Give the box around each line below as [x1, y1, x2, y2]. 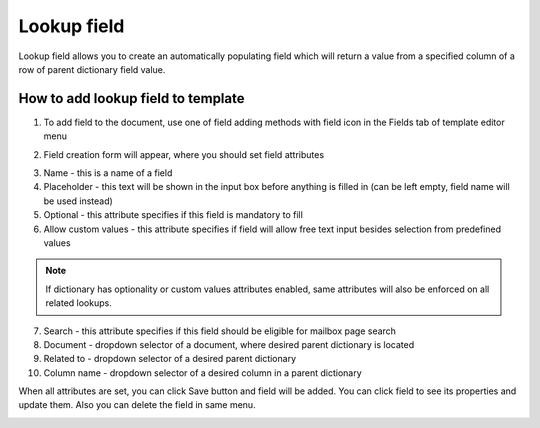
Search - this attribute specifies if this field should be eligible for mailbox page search [43, 325, 397, 337]
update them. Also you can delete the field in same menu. [18, 399, 256, 411]
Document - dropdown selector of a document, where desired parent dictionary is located [43, 338, 415, 350]
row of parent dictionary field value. [18, 63, 166, 75]
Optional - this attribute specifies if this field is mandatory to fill [43, 209, 304, 221]
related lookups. [45, 297, 112, 309]
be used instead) [43, 195, 114, 207]
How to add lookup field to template [18, 90, 245, 107]
